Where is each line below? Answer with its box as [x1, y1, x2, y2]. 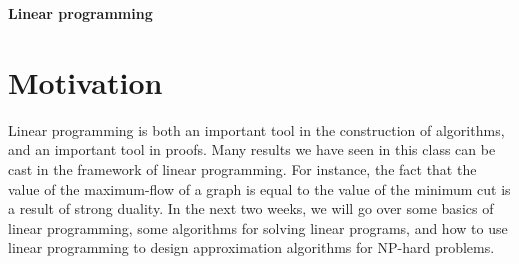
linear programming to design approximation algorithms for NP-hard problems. [8, 237, 495, 258]
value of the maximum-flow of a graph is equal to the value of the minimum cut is [8, 178, 511, 199]
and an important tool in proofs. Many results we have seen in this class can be [8, 139, 496, 160]
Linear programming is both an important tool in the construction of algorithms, [8, 119, 505, 140]
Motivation [8, 61, 163, 102]
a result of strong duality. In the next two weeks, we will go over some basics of [8, 198, 494, 219]
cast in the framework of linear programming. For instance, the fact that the [8, 158, 477, 179]
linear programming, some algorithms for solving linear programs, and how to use [8, 217, 508, 238]
